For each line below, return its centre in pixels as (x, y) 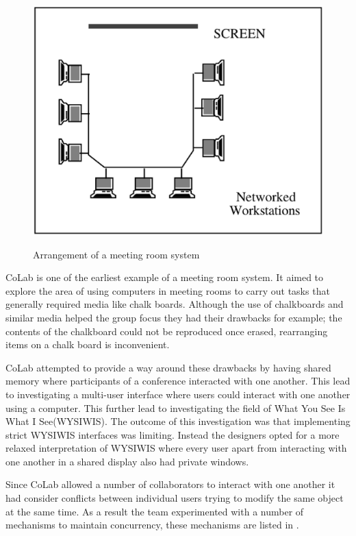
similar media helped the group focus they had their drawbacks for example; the (174, 317)
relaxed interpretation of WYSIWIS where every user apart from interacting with (176, 448)
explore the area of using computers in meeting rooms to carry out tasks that (168, 290)
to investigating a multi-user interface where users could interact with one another (178, 394)
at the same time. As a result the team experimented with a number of (155, 511)
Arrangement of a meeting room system (116, 254)
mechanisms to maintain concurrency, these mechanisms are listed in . (152, 525)
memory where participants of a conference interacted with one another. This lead (178, 381)
